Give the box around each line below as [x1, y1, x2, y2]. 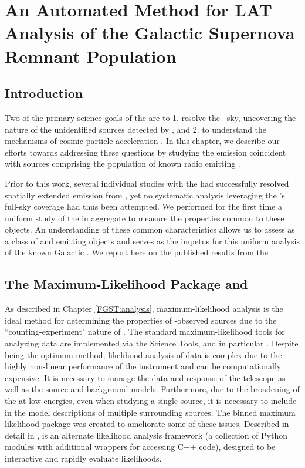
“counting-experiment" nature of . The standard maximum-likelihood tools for [5, 325, 285, 338]
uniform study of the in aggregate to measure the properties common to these [5, 211, 284, 224]
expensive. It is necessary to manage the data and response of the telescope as [5, 371, 286, 383]
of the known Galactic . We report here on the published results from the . [5, 246, 273, 258]
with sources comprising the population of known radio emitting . [5, 157, 240, 170]
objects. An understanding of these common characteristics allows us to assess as [5, 223, 295, 235]
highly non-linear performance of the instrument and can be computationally [5, 360, 282, 372]
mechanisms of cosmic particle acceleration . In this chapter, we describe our [5, 134, 280, 147]
